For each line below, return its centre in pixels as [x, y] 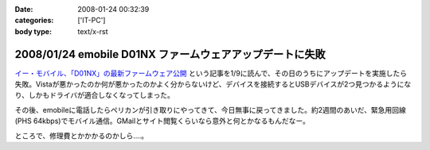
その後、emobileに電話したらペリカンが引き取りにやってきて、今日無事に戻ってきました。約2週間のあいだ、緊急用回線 [210, 110]
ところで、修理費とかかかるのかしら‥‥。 [82, 136]
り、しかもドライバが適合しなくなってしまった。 [94, 95]
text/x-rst [93, 31]
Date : [24, 9]
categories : [34, 21]
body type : [33, 31]
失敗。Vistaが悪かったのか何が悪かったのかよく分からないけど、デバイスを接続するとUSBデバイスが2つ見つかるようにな [213, 84]
